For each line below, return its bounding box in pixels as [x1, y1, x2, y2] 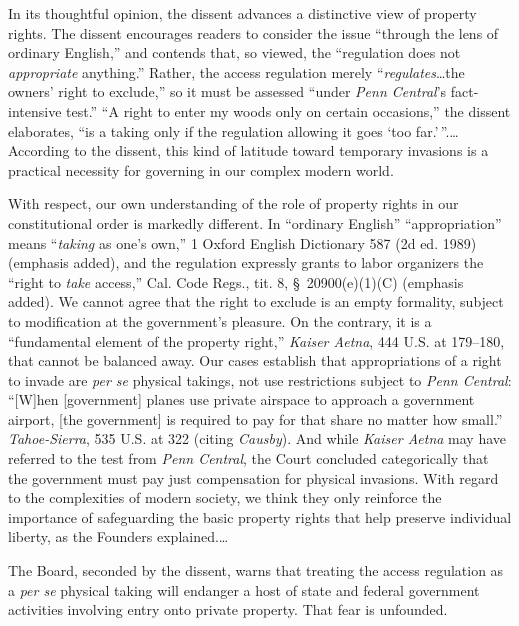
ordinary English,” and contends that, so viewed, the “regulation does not [8, 42, 461, 63]
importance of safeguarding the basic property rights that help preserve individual [8, 506, 512, 527]
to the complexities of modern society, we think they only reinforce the [8, 487, 442, 508]
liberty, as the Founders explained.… [8, 526, 229, 547]
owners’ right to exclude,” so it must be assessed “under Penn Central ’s [8, 81, 447, 102]
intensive [8, 100, 62, 121]
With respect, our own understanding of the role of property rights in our [8, 193, 459, 214]
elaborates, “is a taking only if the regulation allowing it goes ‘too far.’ [8, 120, 439, 141]
